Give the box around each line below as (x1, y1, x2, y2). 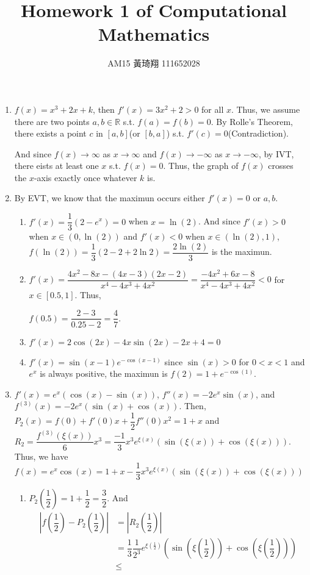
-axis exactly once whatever (34, 171, 137, 184)
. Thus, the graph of (163, 159, 239, 172)
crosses (268, 159, 294, 172)
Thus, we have (14, 449, 68, 462)
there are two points (14, 115, 90, 127)
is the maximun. (211, 245, 272, 258)
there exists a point (14, 127, 87, 140)
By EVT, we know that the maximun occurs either (14, 191, 205, 204)
